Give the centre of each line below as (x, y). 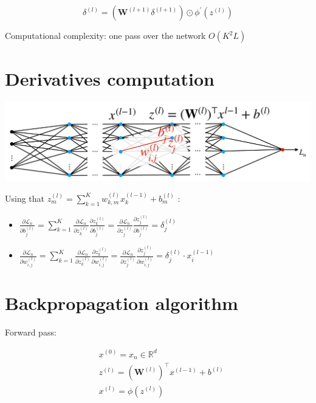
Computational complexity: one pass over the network (105, 35)
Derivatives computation (110, 79)
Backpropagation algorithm (122, 303)
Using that (25, 198)
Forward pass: (31, 332)
